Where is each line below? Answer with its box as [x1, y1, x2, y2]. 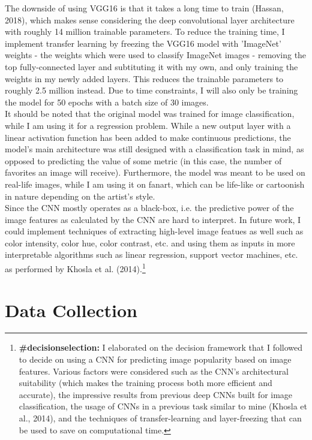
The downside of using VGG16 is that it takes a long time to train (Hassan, [5, 2, 284, 14]
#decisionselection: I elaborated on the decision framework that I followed [19, 341, 303, 354]
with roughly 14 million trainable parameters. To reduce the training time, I [5, 25, 285, 38]
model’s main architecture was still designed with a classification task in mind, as [5, 143, 304, 155]
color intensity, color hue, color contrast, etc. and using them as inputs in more [5, 236, 295, 249]
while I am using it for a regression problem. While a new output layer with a [5, 119, 291, 131]
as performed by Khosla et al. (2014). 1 [5, 261, 146, 275]
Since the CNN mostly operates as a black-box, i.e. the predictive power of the [5, 201, 294, 214]
